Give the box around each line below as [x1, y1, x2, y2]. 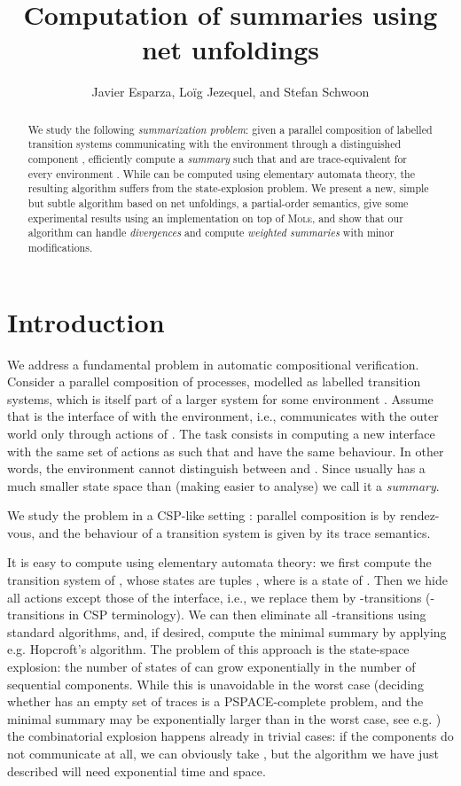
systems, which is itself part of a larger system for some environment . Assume [7, 389, 434, 408]
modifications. [27, 239, 93, 254]
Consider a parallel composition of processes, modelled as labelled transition [7, 372, 421, 391]
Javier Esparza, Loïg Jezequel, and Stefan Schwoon [91, 82, 370, 101]
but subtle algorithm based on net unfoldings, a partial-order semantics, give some [27, 195, 409, 210]
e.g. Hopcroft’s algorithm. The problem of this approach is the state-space [7, 640, 410, 658]
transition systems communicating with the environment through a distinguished [27, 136, 402, 152]
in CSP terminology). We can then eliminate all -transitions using [68, 605, 426, 624]
